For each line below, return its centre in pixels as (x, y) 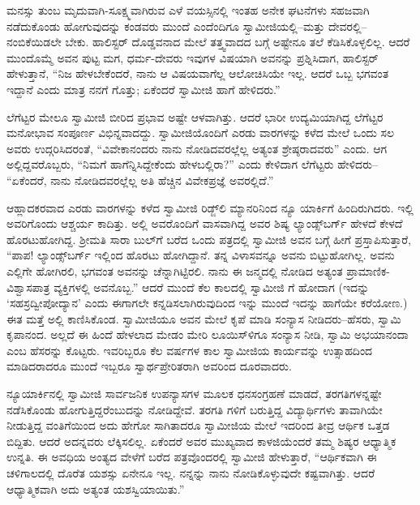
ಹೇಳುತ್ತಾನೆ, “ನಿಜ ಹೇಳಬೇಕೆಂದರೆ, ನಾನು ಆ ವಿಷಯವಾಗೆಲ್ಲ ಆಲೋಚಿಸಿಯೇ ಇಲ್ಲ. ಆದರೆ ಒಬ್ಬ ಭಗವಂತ (198, 73)
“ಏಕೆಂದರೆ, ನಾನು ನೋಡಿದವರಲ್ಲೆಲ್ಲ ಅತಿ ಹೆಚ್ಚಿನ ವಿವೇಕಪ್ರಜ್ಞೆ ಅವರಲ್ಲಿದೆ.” (140, 180)
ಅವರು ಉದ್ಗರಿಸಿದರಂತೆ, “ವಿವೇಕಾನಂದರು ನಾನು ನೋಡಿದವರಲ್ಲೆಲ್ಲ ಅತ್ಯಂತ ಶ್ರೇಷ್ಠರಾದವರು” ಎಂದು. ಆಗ (197, 148)
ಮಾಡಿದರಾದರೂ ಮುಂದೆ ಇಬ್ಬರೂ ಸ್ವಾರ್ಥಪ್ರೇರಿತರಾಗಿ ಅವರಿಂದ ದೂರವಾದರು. (149, 366)
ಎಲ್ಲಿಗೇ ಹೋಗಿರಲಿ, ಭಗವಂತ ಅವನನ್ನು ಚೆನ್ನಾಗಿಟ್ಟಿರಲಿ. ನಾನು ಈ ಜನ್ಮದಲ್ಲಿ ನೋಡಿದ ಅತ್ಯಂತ (175, 270)
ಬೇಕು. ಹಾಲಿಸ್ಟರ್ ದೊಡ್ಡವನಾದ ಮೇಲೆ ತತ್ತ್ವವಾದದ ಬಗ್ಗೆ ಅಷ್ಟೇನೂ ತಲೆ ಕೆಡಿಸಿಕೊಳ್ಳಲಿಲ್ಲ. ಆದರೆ (238, 42)
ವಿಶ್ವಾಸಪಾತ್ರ (28, 287)
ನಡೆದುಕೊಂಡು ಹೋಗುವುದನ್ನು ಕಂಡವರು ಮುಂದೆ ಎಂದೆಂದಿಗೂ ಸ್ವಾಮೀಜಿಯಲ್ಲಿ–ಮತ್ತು (166, 26)
